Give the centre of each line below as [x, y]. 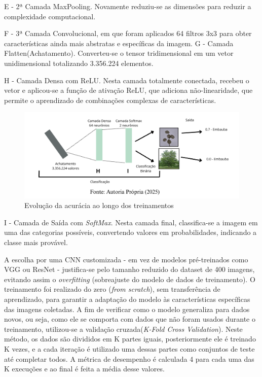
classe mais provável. [36, 242]
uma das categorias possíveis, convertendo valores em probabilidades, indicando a [130, 232]
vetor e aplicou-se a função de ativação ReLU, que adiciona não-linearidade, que [128, 90]
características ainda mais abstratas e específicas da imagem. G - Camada [119, 43]
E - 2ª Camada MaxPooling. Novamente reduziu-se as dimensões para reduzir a [128, 6]
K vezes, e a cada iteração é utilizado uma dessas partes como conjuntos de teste [129, 349]
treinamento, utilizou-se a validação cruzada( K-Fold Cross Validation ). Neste [123, 329]
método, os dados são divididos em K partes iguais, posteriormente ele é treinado [130, 339]
